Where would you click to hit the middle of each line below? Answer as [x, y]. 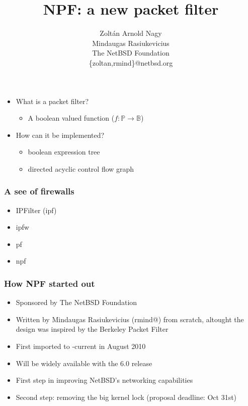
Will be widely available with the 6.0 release [84, 363]
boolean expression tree [64, 152]
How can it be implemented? [60, 135]
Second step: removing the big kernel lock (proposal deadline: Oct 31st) [126, 397]
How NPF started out [50, 283]
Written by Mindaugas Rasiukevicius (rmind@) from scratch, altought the [130, 319]
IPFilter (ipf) [36, 210]
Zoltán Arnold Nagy [131, 33]
